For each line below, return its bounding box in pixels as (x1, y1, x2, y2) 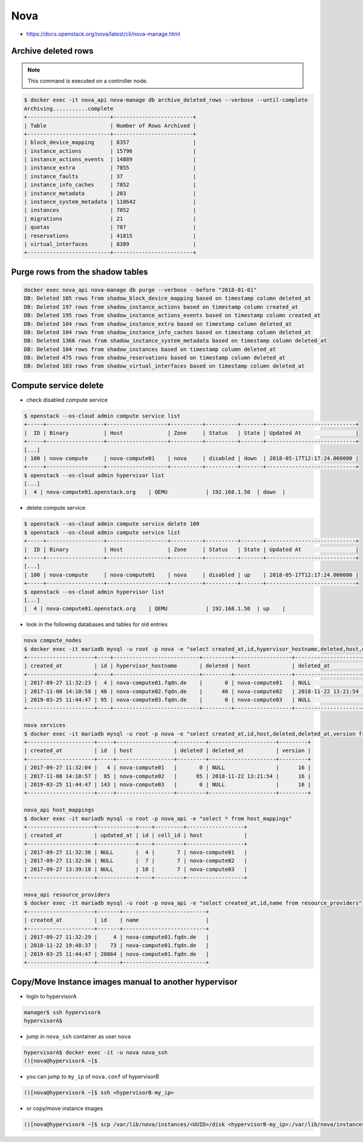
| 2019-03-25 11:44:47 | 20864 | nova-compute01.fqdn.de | (24, 951, 209, 957)
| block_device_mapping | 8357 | (24, 139, 197, 146)
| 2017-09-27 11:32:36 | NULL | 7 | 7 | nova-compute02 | (24, 857, 247, 864)
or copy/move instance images (26, 1105, 103, 1112)
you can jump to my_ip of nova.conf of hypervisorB (26, 1073, 160, 1080)
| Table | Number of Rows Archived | (24, 122, 197, 129)
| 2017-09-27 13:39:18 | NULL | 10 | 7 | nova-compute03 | (24, 866, 247, 873)
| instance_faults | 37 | (24, 173, 197, 180)
